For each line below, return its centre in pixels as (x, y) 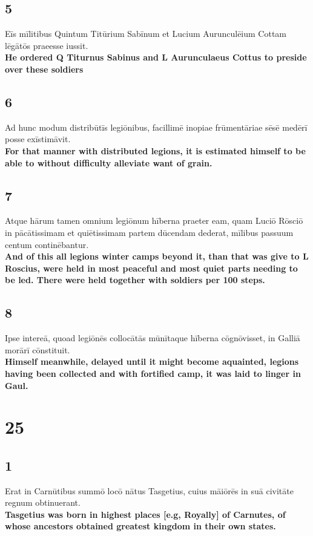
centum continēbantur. (47, 244)
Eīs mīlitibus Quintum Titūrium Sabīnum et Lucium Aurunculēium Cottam (146, 34)
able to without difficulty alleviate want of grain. (109, 162)
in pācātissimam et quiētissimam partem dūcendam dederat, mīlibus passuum (149, 232)
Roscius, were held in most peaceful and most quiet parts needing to (151, 268)
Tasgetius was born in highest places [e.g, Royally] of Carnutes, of (145, 514)
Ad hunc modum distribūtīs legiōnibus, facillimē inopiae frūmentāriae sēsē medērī (156, 127)
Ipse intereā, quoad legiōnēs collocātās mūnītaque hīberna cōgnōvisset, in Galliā (153, 338)
